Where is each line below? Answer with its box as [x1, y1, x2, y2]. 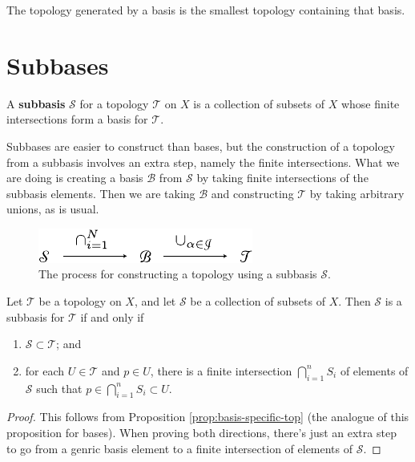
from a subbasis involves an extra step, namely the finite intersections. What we [6, 153, 400, 170]
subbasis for [6, 308, 65, 325]
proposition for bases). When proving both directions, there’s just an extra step [6, 424, 397, 441]
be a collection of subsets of [190, 293, 325, 310]
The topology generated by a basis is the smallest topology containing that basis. [6, 2, 405, 18]
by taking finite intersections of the [196, 169, 369, 186]
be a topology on [38, 293, 122, 310]
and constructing [211, 184, 294, 201]
